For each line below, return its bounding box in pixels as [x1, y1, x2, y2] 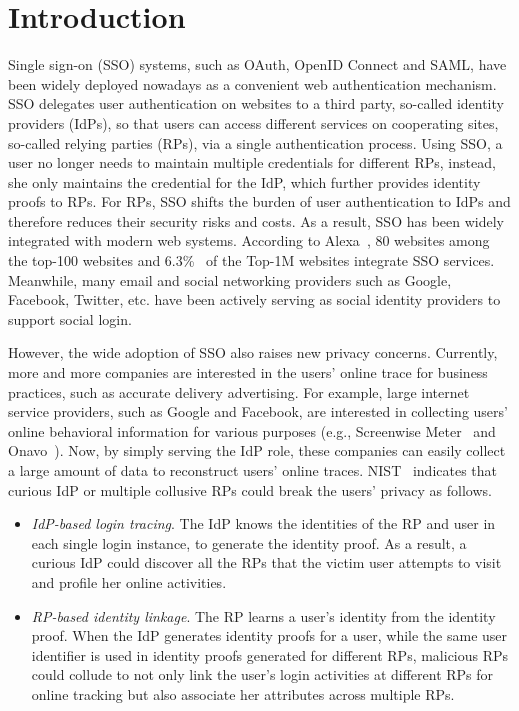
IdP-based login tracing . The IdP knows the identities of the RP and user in [31, 513, 496, 534]
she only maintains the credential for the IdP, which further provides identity [8, 171, 481, 192]
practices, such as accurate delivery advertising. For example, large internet [8, 381, 470, 402]
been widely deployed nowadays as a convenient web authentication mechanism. [8, 73, 497, 94]
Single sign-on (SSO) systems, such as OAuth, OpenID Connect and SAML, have [8, 54, 507, 75]
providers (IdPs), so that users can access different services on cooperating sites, [8, 112, 499, 133]
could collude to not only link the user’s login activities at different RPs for [31, 664, 494, 685]
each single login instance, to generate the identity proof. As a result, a [31, 532, 467, 553]
